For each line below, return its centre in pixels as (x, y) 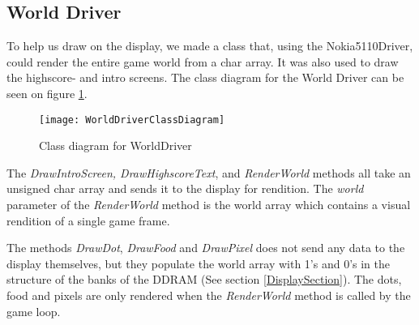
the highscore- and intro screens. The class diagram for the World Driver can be (205, 77)
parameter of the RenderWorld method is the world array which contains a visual (209, 205)
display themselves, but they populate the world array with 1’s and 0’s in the (199, 263)
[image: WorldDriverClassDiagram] (132, 120)
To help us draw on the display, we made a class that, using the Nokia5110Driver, (210, 46)
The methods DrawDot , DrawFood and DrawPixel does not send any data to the (206, 248)
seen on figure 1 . (47, 93)
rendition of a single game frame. (88, 220)
